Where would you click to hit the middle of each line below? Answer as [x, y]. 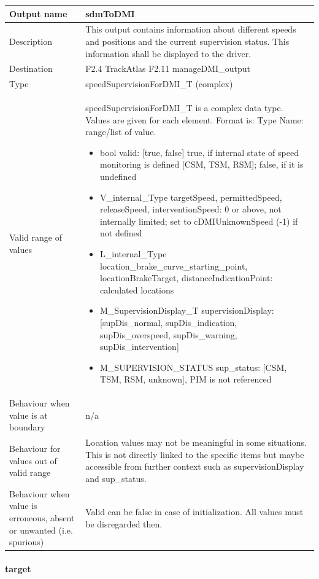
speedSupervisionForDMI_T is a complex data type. [184, 108]
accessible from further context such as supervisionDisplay [195, 466]
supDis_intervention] [140, 347]
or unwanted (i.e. [41, 530]
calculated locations [137, 289]
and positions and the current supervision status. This [187, 41]
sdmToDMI [110, 13]
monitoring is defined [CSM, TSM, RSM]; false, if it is [202, 164]
